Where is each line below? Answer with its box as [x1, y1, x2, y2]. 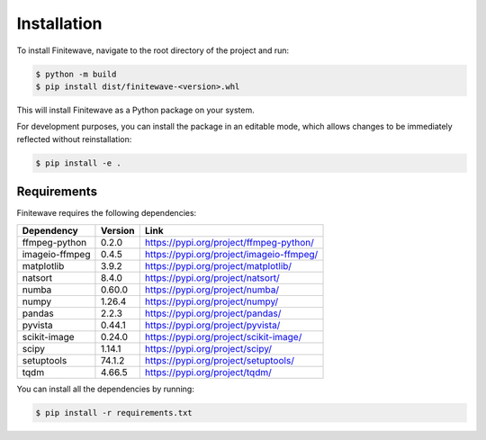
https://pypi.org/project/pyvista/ [144, 319, 281, 331]
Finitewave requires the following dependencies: [16, 208, 197, 219]
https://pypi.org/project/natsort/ [144, 271, 281, 283]
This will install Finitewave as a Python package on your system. [16, 104, 256, 115]
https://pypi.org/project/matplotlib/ [144, 259, 292, 272]
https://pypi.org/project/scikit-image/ [144, 330, 302, 343]
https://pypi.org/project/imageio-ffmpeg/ [144, 247, 319, 260]
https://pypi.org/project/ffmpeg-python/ [144, 236, 315, 248]
